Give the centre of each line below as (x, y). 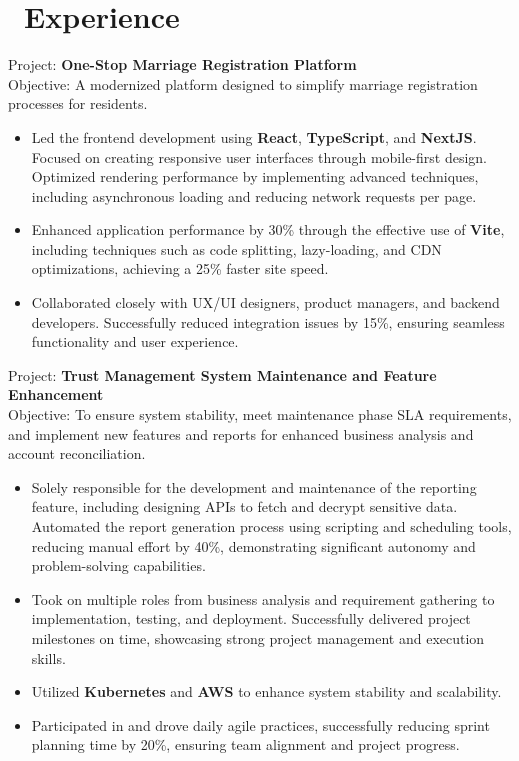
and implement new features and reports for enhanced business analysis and (241, 433)
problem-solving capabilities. (118, 565)
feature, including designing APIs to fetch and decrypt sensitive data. (244, 506)
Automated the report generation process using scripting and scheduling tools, (271, 526)
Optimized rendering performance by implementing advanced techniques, (255, 176)
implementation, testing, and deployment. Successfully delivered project (251, 618)
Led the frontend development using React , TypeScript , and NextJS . (254, 136)
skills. (48, 657)
